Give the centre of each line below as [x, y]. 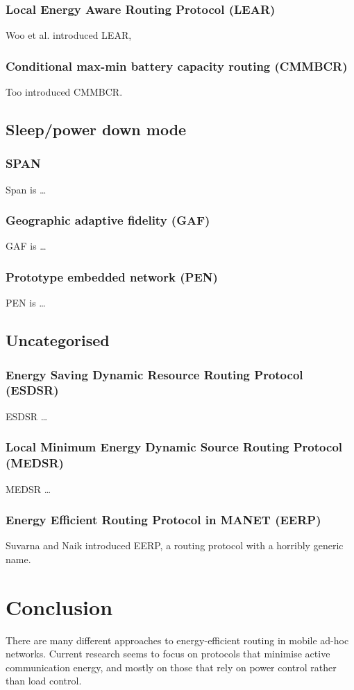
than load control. [44, 681]
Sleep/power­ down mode [96, 129]
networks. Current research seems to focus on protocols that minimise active [168, 654]
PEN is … [26, 303]
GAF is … [26, 246]
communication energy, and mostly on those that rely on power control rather [171, 667]
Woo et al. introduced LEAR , [69, 35]
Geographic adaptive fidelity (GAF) [108, 220]
